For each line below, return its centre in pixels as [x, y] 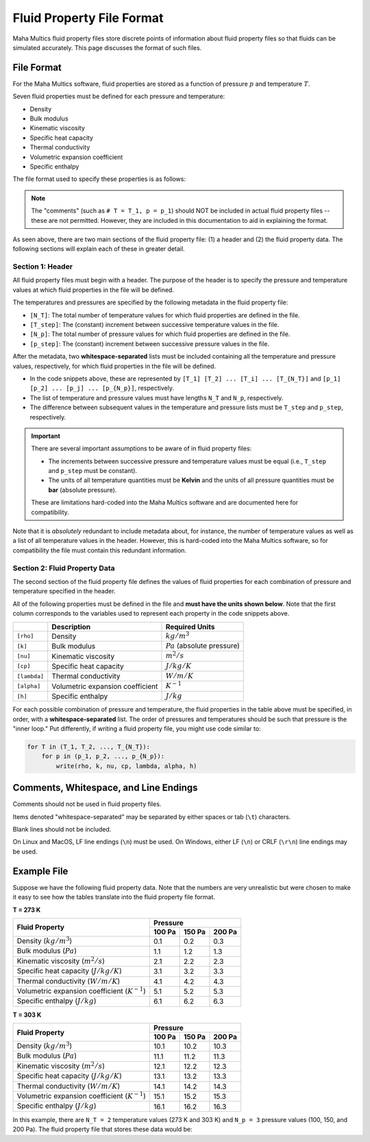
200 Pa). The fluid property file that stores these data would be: [103, 1129]
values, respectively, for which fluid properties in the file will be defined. [114, 366]
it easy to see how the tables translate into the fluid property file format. [114, 897]
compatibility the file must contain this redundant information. [100, 550]
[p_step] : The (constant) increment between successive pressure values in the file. [150, 343]
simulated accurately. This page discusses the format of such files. [107, 47]
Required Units [190, 627]
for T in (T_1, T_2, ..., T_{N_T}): [89, 747]
